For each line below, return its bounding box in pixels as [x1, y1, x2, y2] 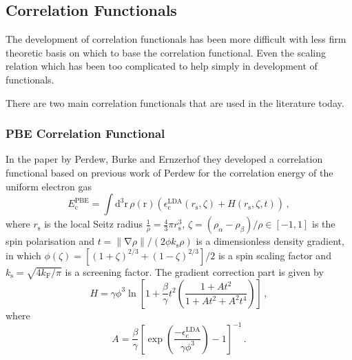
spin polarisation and [6, 234, 94, 248]
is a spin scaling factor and [218, 248, 331, 262]
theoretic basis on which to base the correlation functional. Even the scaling [6, 45, 326, 59]
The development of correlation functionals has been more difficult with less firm [6, 32, 346, 46]
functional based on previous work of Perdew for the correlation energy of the [6, 165, 333, 179]
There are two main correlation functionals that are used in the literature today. [6, 95, 344, 110]
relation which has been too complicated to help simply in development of [6, 59, 318, 73]
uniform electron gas [6, 179, 92, 193]
